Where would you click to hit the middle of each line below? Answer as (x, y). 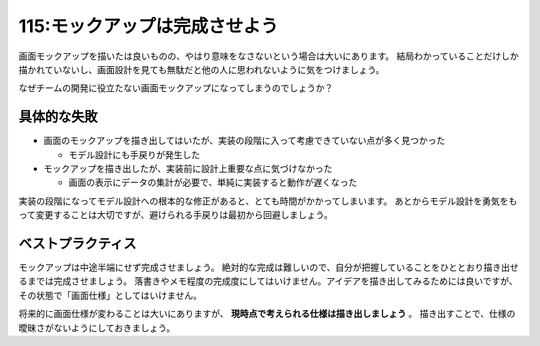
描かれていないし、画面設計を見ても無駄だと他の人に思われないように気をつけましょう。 (201, 69)
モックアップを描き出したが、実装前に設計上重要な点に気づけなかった (188, 169)
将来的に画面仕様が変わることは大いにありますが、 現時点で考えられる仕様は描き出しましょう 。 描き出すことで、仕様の (267, 314)
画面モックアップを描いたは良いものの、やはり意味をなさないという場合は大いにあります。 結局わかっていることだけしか (268, 56)
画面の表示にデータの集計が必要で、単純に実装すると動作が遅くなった (213, 182)
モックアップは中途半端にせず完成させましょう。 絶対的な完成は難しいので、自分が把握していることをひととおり (251, 267)
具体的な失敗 (58, 116)
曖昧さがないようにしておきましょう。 (97, 327)
